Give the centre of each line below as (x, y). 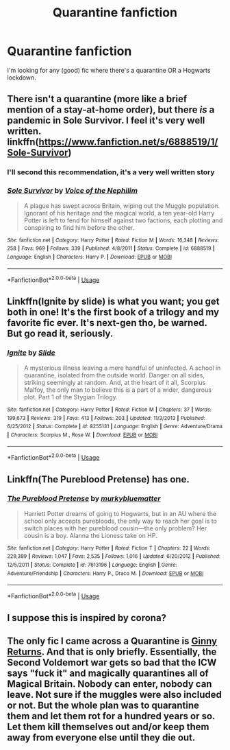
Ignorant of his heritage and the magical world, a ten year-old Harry (119, 213)
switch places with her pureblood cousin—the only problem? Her (115, 528)
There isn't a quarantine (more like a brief (97, 99)
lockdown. (22, 78)
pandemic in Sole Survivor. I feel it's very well (106, 120)
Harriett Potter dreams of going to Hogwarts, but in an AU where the (120, 513)
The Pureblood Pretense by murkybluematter (84, 499)
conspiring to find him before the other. (79, 227)
